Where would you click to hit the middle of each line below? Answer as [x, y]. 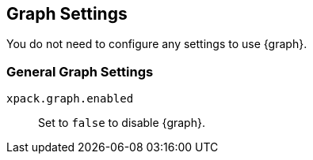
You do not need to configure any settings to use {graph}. [157, 44]
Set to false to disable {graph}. [122, 123]
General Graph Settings [80, 71]
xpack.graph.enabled [70, 99]
